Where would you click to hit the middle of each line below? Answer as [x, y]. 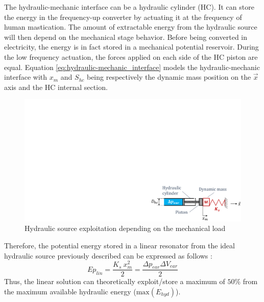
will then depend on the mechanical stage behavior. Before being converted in [126, 37]
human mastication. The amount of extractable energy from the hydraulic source [131, 27]
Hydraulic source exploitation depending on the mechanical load [125, 228]
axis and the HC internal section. [56, 87]
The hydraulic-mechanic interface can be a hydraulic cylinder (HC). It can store [129, 7]
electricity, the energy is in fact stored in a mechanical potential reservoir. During [131, 47]
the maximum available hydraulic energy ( [70, 291]
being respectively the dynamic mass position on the [169, 77]
